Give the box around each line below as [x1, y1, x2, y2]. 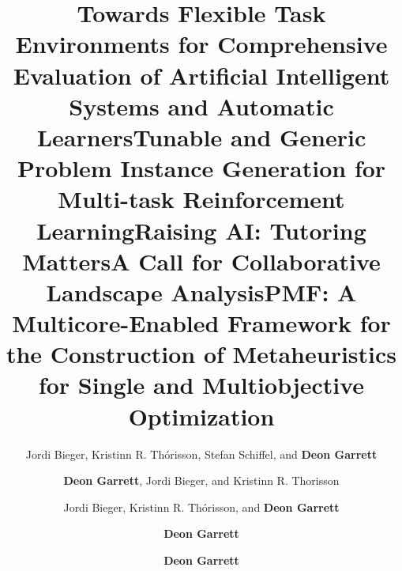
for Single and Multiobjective [38, 369, 365, 401]
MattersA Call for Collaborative [22, 244, 381, 277]
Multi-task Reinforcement [58, 183, 345, 215]
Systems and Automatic [69, 89, 334, 122]
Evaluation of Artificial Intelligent [13, 59, 390, 91]
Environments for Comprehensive [15, 28, 388, 60]
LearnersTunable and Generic [36, 120, 366, 153]
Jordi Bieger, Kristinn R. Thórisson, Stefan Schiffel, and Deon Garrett [25, 445, 378, 462]
